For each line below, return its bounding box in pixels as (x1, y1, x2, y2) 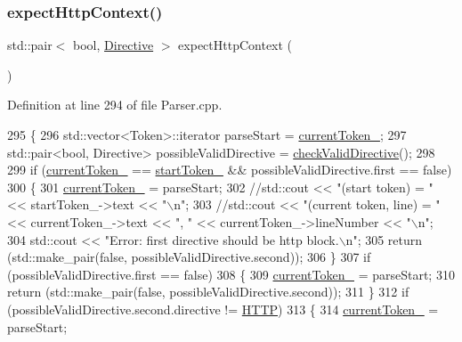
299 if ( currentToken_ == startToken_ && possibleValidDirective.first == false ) (7, 160, 452, 179)
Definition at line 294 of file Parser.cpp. (7, 95, 223, 114)
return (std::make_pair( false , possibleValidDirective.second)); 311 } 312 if (7, 282, 409, 301)
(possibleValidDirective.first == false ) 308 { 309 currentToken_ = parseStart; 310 (7, 265, 455, 283)
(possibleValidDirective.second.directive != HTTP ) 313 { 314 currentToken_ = (7, 299, 439, 318)
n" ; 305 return (345, 230, 423, 248)
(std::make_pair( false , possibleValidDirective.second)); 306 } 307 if (7, 248, 371, 266)
